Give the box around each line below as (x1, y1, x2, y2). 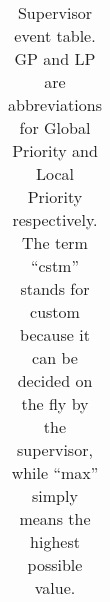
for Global (19, 116, 91, 139)
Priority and (12, 139, 98, 162)
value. (34, 576, 76, 599)
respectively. (12, 208, 98, 231)
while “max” (11, 461, 99, 484)
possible (27, 553, 83, 576)
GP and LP (14, 47, 96, 70)
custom (30, 300, 80, 323)
